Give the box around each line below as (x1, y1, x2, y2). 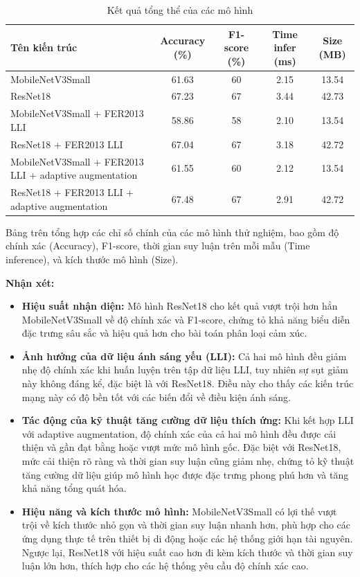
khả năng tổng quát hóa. (21, 481, 127, 495)
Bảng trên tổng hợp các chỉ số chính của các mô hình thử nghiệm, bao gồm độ (6, 224, 339, 239)
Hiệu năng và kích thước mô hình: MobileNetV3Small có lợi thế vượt (21, 504, 337, 518)
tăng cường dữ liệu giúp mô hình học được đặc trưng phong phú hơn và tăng (21, 467, 349, 481)
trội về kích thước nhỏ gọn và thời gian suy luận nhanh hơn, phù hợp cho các (21, 517, 351, 532)
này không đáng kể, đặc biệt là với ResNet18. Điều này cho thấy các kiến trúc (21, 376, 354, 391)
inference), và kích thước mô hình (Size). (6, 251, 179, 266)
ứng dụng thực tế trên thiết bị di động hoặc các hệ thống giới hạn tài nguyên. (21, 531, 353, 545)
